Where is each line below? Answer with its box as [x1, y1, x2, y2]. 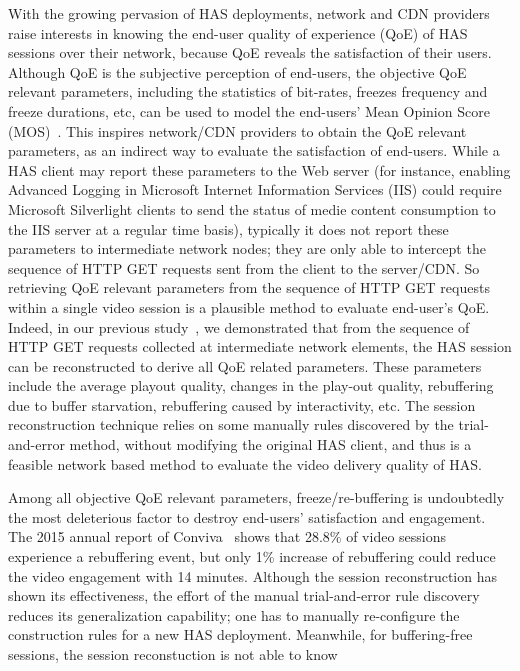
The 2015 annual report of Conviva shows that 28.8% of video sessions [8, 526, 447, 547]
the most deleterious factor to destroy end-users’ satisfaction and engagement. [8, 506, 486, 527]
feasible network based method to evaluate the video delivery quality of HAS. [8, 453, 482, 474]
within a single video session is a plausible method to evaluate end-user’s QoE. [8, 296, 490, 317]
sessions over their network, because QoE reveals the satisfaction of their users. [8, 42, 492, 63]
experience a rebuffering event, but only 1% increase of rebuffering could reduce [8, 546, 496, 567]
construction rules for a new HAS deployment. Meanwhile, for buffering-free [8, 624, 473, 645]
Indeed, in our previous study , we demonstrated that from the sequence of [8, 316, 470, 337]
